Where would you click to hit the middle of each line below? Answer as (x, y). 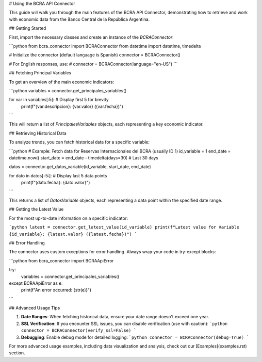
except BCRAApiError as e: (36, 283)
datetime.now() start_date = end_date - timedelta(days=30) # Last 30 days (84, 158)
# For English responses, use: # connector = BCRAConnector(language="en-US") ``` (93, 64)
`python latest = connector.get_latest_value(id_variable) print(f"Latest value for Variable (124, 227)
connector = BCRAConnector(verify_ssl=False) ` (79, 331)
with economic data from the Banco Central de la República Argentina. (79, 19)
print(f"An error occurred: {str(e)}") (56, 290)
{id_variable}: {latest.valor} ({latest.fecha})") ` (73, 234)
